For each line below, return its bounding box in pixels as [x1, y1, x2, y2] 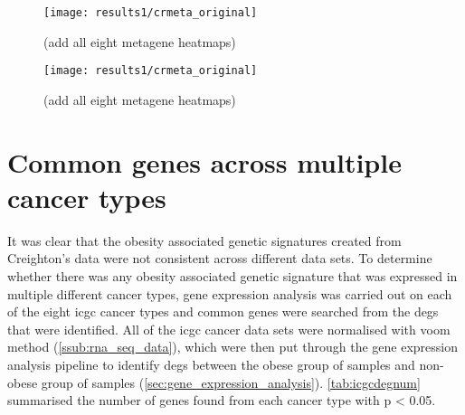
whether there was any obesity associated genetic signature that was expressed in [7, 267, 458, 285]
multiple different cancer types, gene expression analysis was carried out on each [7, 284, 452, 303]
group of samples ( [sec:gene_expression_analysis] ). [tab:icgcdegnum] [41, 373, 421, 391]
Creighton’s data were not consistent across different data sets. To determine [7, 249, 432, 268]
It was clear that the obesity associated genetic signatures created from [7, 231, 402, 250]
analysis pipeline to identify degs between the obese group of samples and [7, 354, 415, 373]
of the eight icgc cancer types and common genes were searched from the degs [7, 302, 439, 321]
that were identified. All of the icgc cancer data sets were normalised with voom [7, 319, 451, 338]
